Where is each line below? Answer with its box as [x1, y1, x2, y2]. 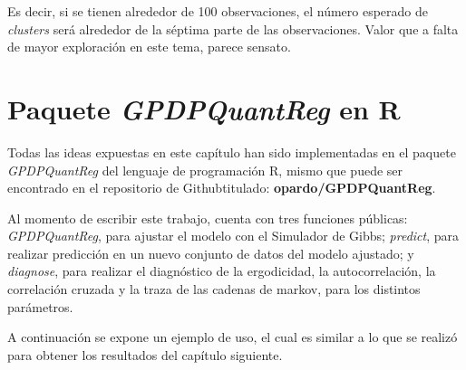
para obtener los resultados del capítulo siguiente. [7, 345, 283, 364]
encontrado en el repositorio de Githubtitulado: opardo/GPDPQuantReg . [7, 178, 436, 197]
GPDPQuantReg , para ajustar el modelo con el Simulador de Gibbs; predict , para [7, 226, 460, 245]
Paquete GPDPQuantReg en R [7, 90, 401, 128]
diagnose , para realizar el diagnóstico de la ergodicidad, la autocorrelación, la [7, 261, 436, 280]
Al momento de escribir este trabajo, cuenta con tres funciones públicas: [7, 208, 408, 227]
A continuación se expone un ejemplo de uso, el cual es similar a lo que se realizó [7, 327, 458, 346]
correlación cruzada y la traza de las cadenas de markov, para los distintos [7, 280, 421, 299]
